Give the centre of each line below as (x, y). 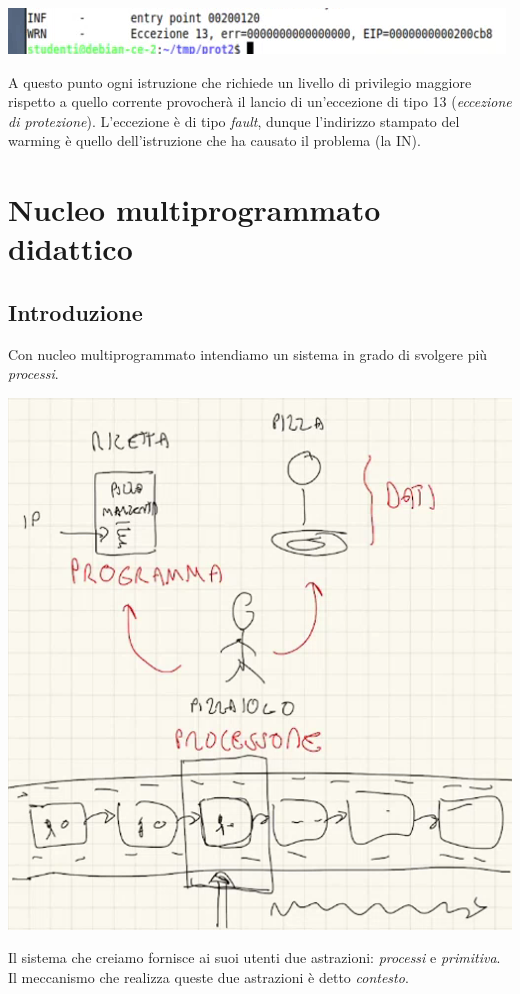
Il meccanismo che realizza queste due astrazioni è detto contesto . (208, 976)
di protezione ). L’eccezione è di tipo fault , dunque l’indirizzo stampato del (234, 120)
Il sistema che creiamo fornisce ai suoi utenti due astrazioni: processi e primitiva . (254, 957)
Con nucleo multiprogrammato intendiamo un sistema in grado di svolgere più (248, 353)
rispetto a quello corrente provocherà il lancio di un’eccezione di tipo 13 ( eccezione (260, 101)
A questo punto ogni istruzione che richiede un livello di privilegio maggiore (240, 81)
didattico (70, 248)
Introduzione (75, 311)
